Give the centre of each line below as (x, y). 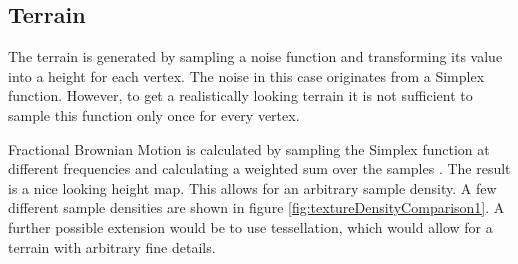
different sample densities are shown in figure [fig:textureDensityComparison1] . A (256, 207)
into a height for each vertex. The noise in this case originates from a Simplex (246, 75)
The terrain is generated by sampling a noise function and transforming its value (255, 56)
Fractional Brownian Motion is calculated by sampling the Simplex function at (249, 148)
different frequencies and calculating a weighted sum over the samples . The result (259, 168)
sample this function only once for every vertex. (154, 114)
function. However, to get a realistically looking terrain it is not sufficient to (240, 95)
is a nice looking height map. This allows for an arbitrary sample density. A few (252, 187)
